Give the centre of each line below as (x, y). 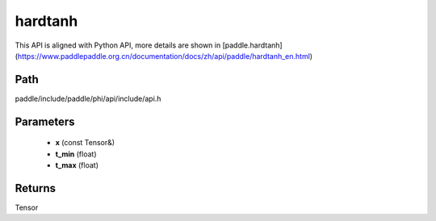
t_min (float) (76, 154)
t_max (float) (77, 165)
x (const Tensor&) (85, 143)
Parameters (45, 121)
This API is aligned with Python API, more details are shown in (118, 45)
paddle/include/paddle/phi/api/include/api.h (88, 98)
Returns (36, 188)
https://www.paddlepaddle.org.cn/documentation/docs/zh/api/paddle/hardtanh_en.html (164, 56)
